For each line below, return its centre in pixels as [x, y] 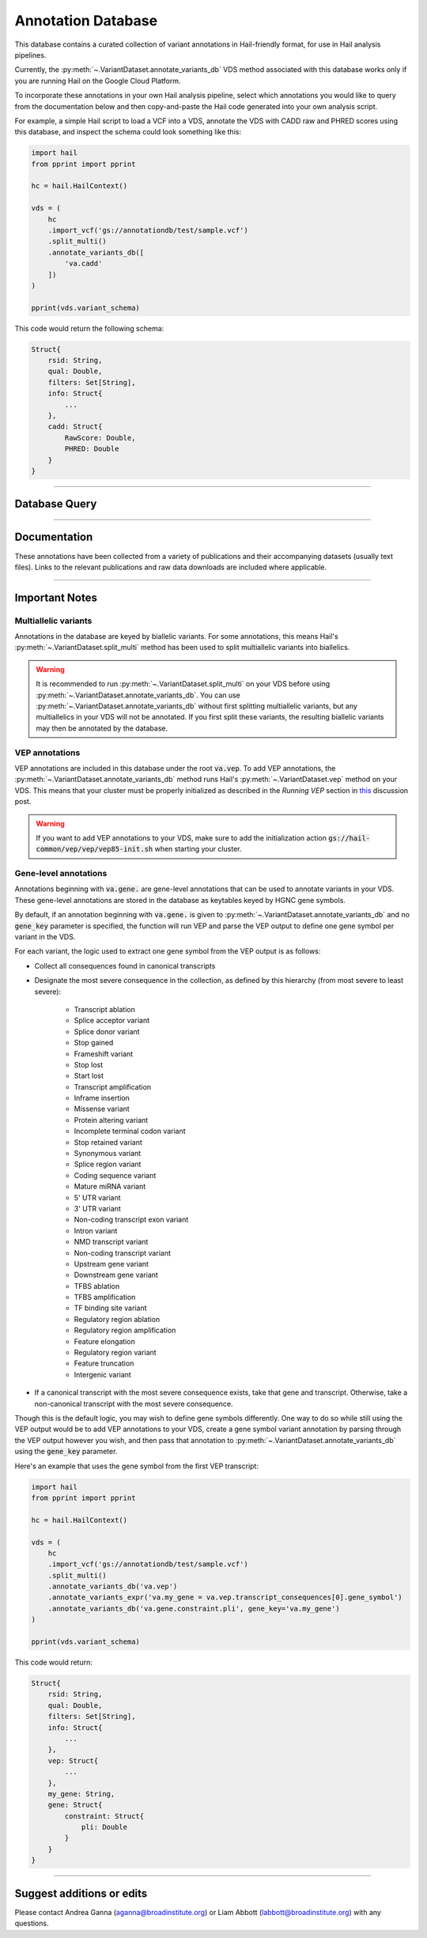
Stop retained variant [108, 1142]
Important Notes [56, 597]
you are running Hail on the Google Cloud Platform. [98, 81]
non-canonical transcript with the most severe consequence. [134, 1403]
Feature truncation [104, 1363]
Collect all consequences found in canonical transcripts [125, 965]
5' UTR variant [98, 1197]
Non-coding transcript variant [123, 1252]
